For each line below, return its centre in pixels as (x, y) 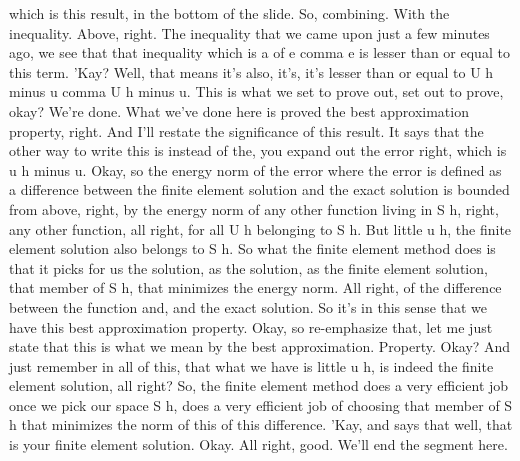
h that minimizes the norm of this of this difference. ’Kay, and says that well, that (261, 424)
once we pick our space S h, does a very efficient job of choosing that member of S (261, 404)
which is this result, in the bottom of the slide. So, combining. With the (229, 13)
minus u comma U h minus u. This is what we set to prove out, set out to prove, (256, 91)
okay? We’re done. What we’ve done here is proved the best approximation (239, 110)
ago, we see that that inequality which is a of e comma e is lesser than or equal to (259, 52)
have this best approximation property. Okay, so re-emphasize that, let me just (251, 326)
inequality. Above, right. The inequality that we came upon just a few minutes (249, 32)
